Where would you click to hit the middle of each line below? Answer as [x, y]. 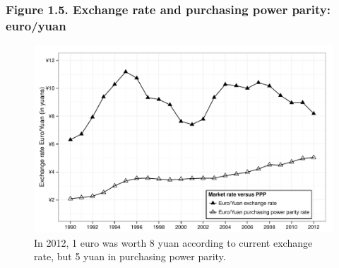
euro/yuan [36, 25]
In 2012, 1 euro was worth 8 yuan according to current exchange [173, 242]
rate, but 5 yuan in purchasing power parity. [130, 256]
